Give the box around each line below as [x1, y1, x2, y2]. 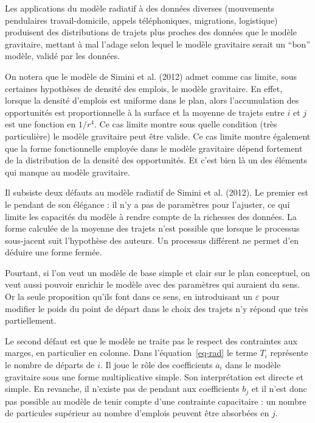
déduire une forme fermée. [5, 246, 102, 258]
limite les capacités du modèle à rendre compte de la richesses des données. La [5, 210, 297, 222]
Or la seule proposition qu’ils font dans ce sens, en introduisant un [5, 290, 253, 303]
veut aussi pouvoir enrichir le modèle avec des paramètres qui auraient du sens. [5, 278, 300, 291]
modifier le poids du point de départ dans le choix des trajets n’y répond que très [5, 302, 308, 315]
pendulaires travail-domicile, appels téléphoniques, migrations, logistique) [5, 13, 278, 26]
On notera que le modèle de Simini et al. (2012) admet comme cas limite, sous [5, 69, 297, 82]
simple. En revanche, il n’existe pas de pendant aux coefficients [5, 382, 240, 395]
